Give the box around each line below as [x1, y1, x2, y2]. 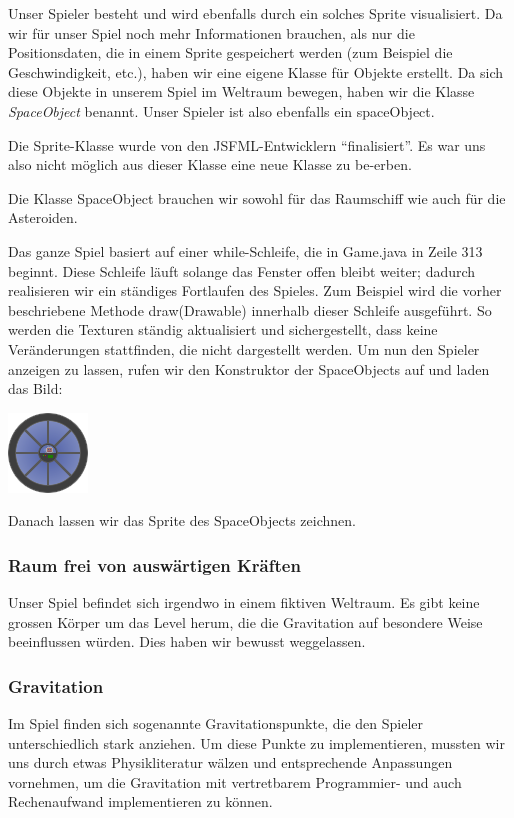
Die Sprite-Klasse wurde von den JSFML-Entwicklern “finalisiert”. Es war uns [8, 134, 486, 155]
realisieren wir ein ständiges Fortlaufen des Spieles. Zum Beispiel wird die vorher [8, 280, 502, 301]
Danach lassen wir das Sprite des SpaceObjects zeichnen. [8, 510, 356, 531]
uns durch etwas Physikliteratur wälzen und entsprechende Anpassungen [8, 752, 453, 773]
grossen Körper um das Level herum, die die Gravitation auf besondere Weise [8, 611, 483, 632]
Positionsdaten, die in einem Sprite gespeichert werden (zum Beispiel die [8, 42, 453, 63]
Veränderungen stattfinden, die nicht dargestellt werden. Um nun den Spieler [8, 338, 480, 359]
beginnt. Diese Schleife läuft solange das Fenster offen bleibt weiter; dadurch [8, 260, 476, 281]
